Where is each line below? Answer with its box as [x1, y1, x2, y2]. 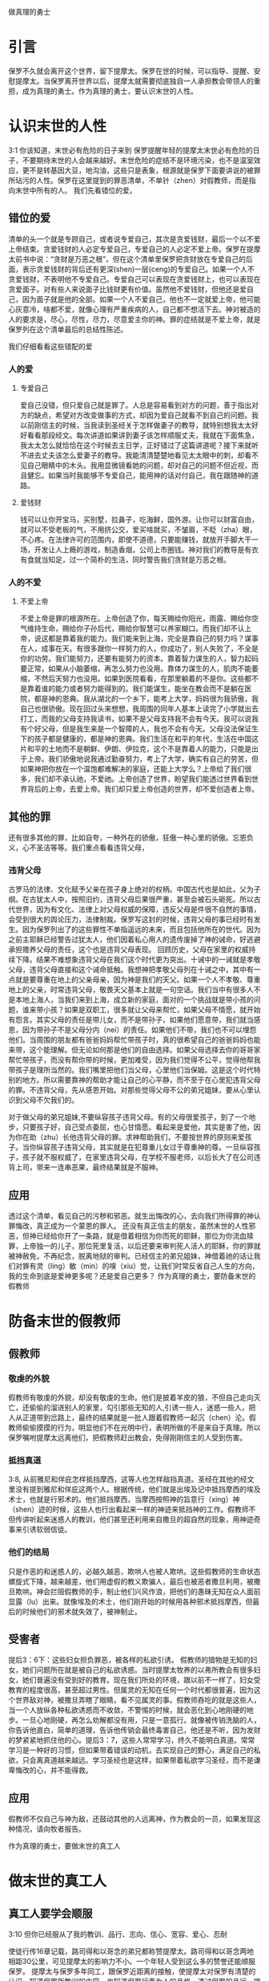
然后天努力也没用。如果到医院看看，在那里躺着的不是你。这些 [41, 673, 245, 684]
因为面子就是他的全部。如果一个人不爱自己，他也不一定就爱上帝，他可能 [22, 294, 261, 303]
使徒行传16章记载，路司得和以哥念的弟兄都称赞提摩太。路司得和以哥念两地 [8, 1946, 255, 1956]
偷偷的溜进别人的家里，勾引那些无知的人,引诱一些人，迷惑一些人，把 [29, 1403, 256, 1413]
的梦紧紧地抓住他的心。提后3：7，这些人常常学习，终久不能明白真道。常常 [8, 1735, 255, 1745]
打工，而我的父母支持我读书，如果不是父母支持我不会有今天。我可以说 [19, 714, 252, 724]
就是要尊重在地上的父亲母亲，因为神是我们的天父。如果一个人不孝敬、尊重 [14, 974, 261, 985]
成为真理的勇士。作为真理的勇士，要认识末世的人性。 [22, 86, 198, 96]
